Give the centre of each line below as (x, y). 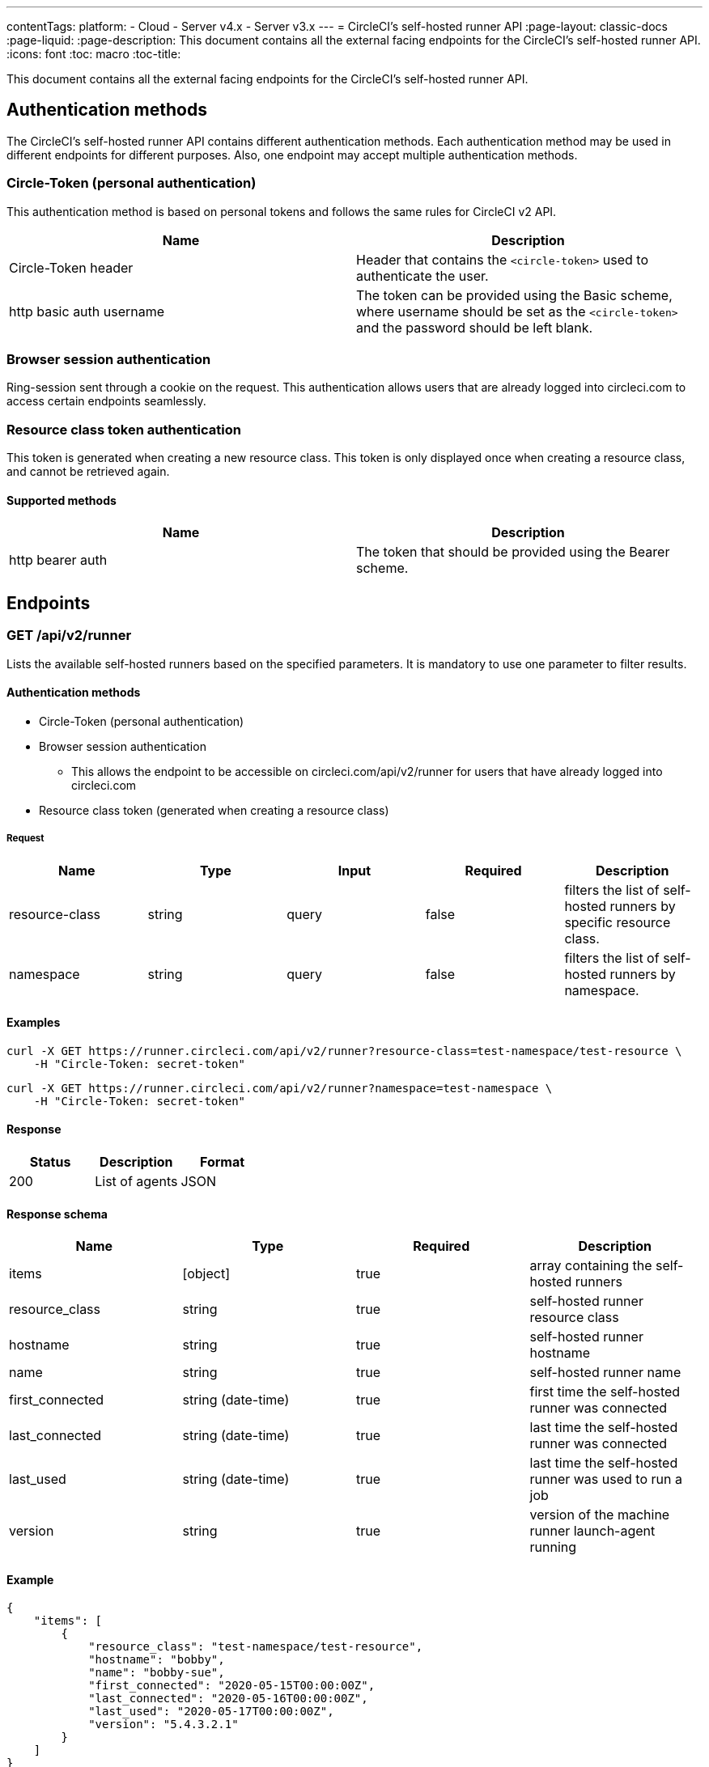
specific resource (618, 922)
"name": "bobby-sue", (157, 1673)
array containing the (591, 1266)
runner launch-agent (592, 1531)
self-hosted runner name (605, 1373)
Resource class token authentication (124, 429)
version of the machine (600, 1515)
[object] (206, 1274)
